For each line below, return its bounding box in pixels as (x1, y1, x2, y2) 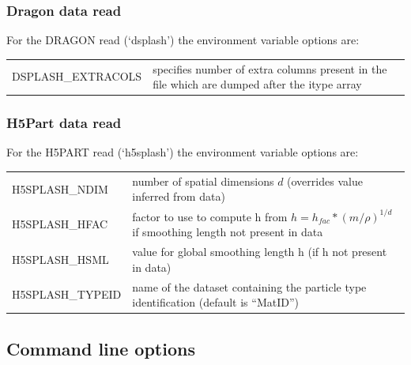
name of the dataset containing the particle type (132, 278, 367, 295)
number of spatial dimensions (132, 172, 274, 189)
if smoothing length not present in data (132, 224, 323, 240)
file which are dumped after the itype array (153, 76, 362, 92)
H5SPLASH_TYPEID (12, 286, 122, 303)
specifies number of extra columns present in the (153, 60, 387, 77)
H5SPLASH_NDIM (12, 180, 108, 197)
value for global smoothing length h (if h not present (132, 243, 387, 260)
